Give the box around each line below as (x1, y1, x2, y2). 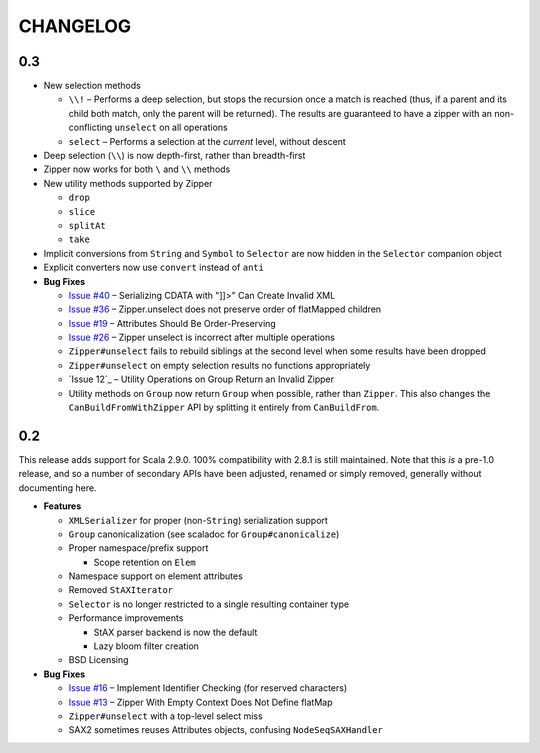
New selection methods (43, 80, 142, 92)
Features (43, 500, 82, 512)
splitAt (68, 220, 107, 231)
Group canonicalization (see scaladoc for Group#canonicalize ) (68, 528, 340, 540)
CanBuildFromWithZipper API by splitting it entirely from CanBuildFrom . (68, 401, 380, 414)
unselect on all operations (114, 121, 229, 134)
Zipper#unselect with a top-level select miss (68, 710, 264, 722)
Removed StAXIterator (68, 584, 174, 596)
